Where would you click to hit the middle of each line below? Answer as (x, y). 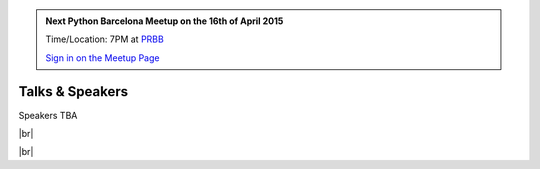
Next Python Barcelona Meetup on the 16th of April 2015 (164, 21)
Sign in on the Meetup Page (102, 57)
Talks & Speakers (73, 91)
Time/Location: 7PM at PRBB (104, 39)
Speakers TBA (48, 115)
